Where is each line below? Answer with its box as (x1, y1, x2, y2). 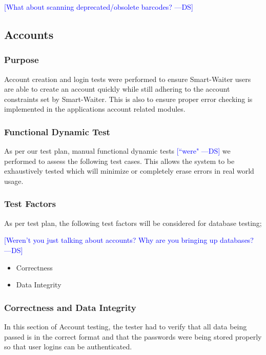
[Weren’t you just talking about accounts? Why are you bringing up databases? (4, 235, 254, 245)
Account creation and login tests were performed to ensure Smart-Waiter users (4, 73, 251, 84)
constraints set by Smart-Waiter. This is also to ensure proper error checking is (4, 93, 253, 104)
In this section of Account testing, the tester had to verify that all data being (4, 321, 247, 331)
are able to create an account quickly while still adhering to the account (4, 83, 230, 94)
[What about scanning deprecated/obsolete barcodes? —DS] (4, 2, 193, 12)
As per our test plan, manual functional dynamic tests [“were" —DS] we (4, 145, 231, 156)
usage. (4, 175, 24, 186)
